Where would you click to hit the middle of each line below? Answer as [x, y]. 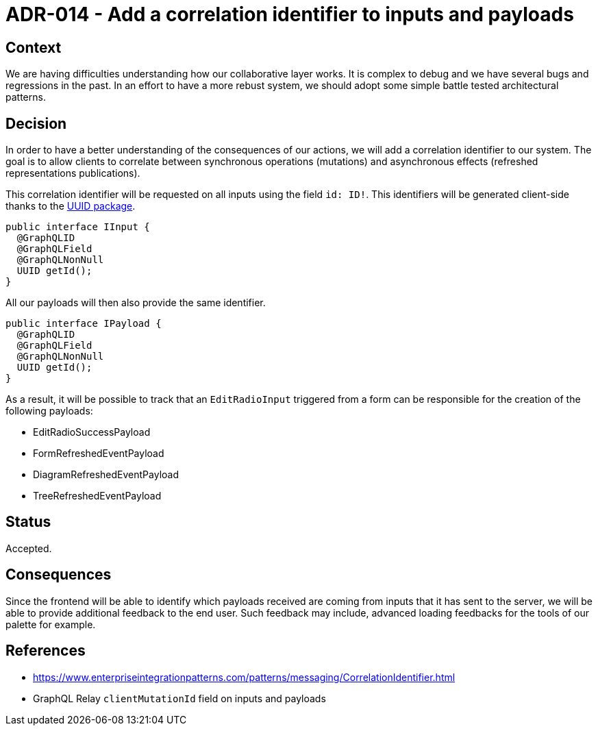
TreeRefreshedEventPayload [97, 496]
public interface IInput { [78, 227]
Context [34, 47]
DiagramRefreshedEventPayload [106, 475]
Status [28, 522]
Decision [36, 123]
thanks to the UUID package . [71, 206]
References [46, 651]
